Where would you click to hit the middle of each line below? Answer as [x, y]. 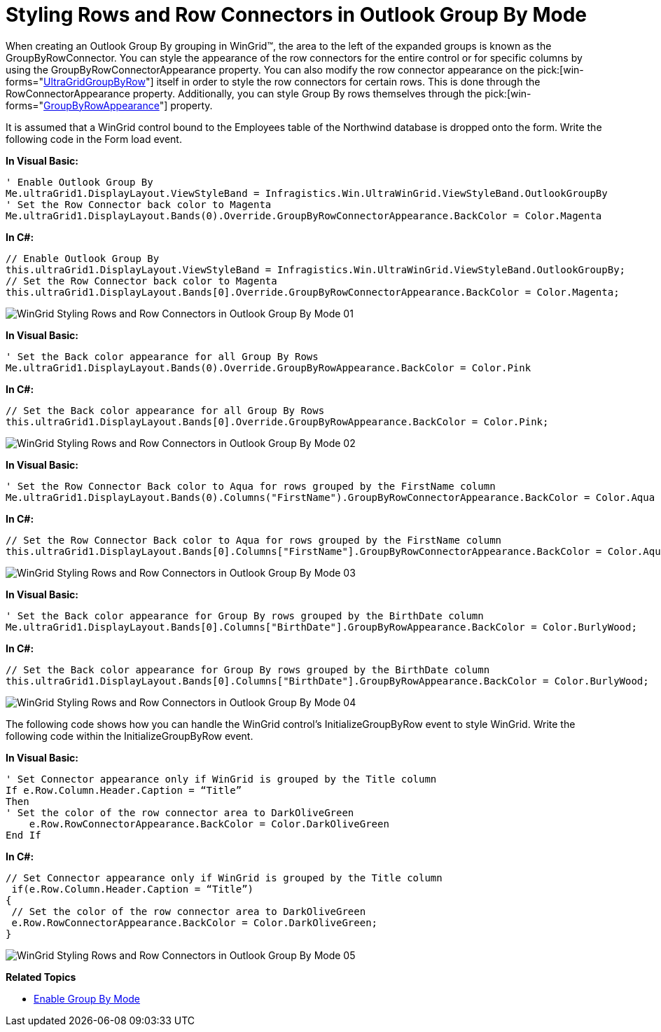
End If [23, 835]
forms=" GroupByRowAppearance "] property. [109, 105]
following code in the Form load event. [94, 139]
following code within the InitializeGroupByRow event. [130, 736]
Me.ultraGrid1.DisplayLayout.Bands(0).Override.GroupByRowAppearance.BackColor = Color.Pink [269, 367]
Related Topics [41, 977]
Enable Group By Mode [87, 998]
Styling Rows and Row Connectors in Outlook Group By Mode [297, 15]
